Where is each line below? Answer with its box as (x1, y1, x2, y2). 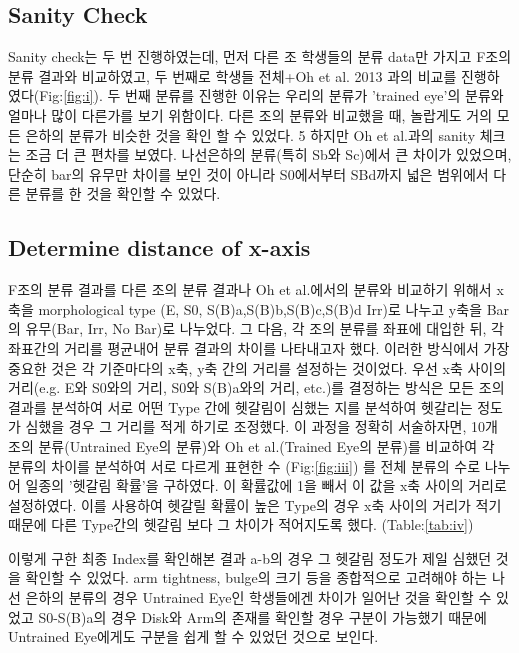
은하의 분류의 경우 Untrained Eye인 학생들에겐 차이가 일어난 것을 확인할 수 (25, 587, 492, 608)
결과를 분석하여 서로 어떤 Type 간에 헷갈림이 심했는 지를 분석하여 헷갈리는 (8, 396, 473, 417)
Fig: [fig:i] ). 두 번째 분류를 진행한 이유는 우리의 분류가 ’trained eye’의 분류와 (39, 85, 504, 106)
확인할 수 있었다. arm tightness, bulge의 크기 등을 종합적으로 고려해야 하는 (25, 567, 488, 588)
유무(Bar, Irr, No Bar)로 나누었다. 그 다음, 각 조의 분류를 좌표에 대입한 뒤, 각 (25, 318, 504, 339)
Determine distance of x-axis (8, 232, 311, 263)
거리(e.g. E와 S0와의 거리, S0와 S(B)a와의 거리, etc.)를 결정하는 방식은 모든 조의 (8, 377, 505, 398)
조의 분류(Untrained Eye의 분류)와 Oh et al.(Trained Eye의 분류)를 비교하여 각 (8, 435, 495, 456)
